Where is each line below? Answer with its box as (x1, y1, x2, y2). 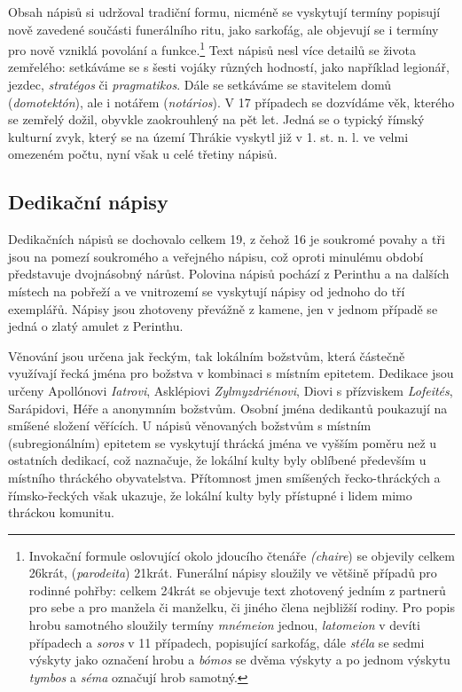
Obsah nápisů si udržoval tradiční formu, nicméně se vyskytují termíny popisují (8, 3, 441, 20)
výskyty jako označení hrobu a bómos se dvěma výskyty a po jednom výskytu (28, 650, 450, 669)
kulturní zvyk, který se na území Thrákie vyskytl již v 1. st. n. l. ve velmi (8, 127, 409, 145)
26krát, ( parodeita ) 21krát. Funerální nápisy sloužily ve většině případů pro (28, 563, 437, 582)
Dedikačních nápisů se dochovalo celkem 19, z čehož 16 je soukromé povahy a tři (8, 230, 445, 248)
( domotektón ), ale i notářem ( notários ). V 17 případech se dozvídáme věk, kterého (8, 92, 455, 111)
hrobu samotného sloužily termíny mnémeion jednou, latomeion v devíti (28, 616, 420, 634)
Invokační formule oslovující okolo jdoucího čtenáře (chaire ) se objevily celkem (28, 546, 455, 564)
